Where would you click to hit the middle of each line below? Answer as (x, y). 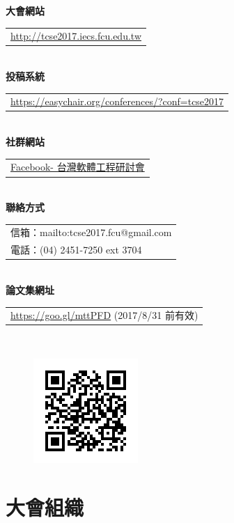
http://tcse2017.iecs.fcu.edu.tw (76, 36)
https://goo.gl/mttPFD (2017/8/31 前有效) (104, 315)
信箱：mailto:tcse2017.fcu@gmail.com (91, 232)
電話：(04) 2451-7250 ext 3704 (76, 250)
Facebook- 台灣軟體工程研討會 (78, 167)
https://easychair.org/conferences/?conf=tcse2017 (117, 101)
